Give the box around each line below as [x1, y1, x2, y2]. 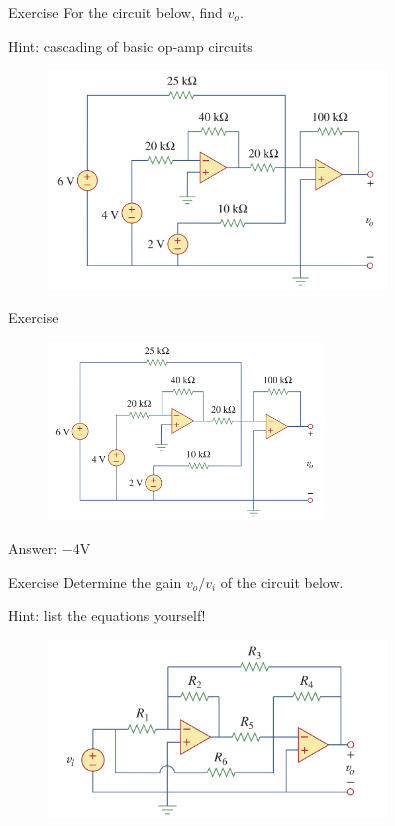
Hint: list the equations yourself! [8, 605, 206, 626]
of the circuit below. [220, 571, 344, 592]
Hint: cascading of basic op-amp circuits [8, 35, 253, 56]
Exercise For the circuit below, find [8, 2, 223, 22]
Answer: [8, 538, 58, 558]
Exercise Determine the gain [8, 571, 182, 592]
